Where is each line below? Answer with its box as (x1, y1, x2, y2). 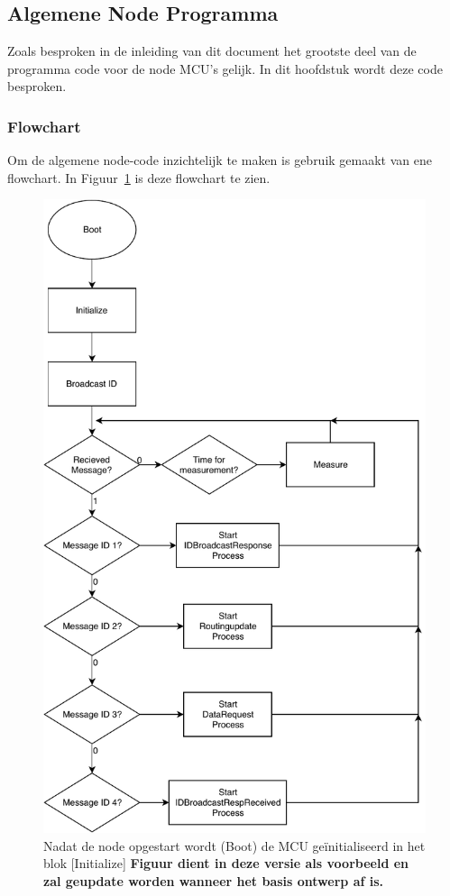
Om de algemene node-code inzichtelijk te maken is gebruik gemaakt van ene (7, 151, 433, 169)
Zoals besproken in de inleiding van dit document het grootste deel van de (7, 41, 417, 60)
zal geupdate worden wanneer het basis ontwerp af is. (43, 871, 384, 890)
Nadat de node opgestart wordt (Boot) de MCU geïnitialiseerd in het (43, 836, 426, 855)
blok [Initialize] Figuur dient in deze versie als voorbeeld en (43, 854, 409, 873)
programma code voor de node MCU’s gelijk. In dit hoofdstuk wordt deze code (7, 59, 443, 78)
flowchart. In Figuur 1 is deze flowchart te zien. (7, 168, 271, 187)
